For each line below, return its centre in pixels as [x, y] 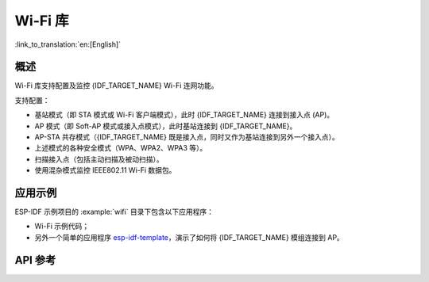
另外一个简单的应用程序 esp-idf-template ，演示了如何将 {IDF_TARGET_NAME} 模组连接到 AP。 [189, 237]
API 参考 [35, 260]
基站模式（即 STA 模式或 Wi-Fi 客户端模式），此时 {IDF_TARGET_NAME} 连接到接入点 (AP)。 [184, 115]
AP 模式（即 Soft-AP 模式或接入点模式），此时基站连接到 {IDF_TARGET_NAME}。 [166, 126]
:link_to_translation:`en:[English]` [68, 44]
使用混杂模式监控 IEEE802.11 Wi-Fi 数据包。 [105, 170]
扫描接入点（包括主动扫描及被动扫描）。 [99, 159]
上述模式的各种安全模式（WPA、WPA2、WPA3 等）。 [121, 148]
